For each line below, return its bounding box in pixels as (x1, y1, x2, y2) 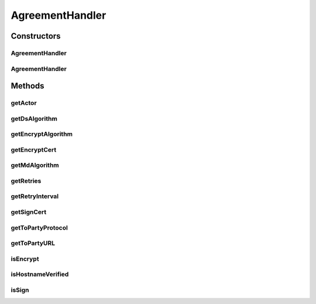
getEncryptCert (11, 145, 57, 153)
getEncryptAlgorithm (11, 130, 73, 138)
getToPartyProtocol (11, 223, 68, 231)
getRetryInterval (11, 192, 59, 200)
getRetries (11, 176, 42, 185)
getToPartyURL (11, 239, 56, 247)
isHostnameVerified (11, 270, 69, 278)
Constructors (11, 31, 61, 41)
